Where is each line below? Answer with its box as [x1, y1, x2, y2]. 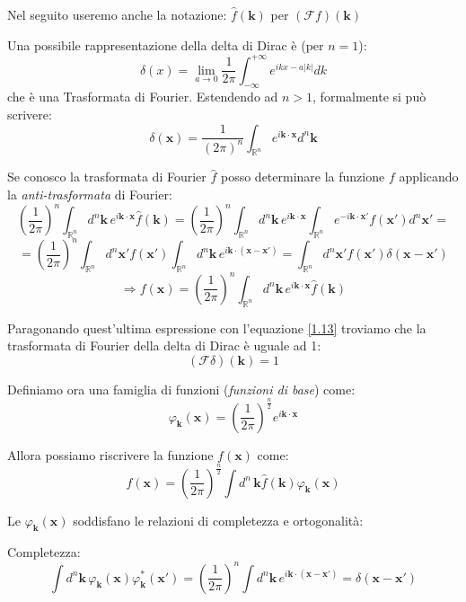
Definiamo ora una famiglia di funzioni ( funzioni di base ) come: [7, 379, 356, 398]
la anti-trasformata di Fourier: [7, 185, 172, 204]
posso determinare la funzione [220, 167, 385, 186]
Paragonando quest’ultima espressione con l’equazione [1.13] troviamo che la [7, 318, 426, 337]
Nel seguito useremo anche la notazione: [7, 5, 227, 23]
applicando [399, 167, 459, 186]
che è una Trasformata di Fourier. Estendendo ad [7, 87, 278, 106]
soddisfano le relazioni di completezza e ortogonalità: [73, 510, 364, 529]
